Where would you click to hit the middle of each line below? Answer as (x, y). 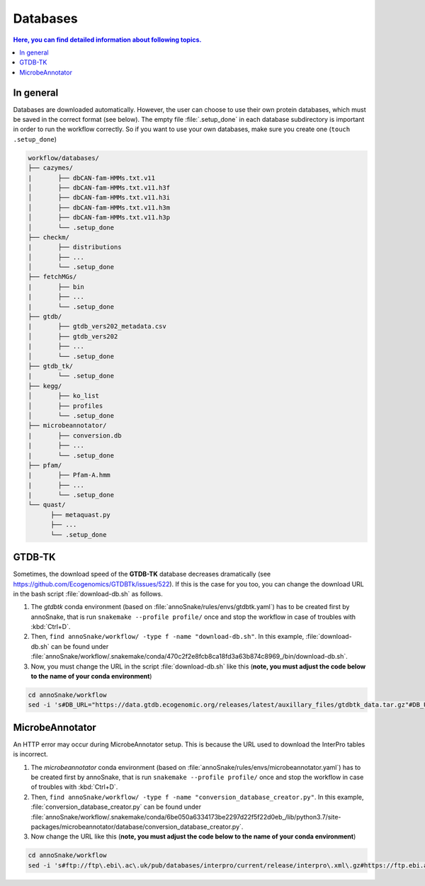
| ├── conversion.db (75, 435)
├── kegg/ (45, 386)
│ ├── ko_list (63, 396)
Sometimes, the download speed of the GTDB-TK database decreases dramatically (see (142, 574)
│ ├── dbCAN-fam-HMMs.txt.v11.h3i (99, 198)
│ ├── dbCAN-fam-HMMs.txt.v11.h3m (99, 208)
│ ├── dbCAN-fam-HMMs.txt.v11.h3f (99, 187)
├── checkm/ (49, 237)
